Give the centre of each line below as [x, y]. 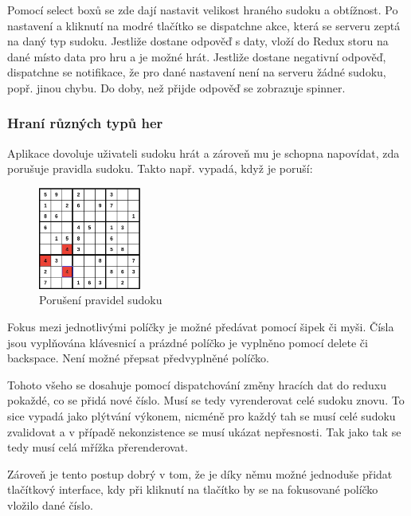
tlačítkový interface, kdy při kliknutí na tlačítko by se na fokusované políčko [193, 489]
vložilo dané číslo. [50, 505]
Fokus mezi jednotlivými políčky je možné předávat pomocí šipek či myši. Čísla [201, 327]
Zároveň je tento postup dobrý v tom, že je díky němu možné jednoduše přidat [200, 473]
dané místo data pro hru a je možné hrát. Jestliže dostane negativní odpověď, [197, 56]
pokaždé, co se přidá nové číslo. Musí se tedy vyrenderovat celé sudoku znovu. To [206, 400]
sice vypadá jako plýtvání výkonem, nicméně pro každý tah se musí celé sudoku [202, 416]
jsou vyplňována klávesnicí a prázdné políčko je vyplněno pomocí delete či [188, 342]
